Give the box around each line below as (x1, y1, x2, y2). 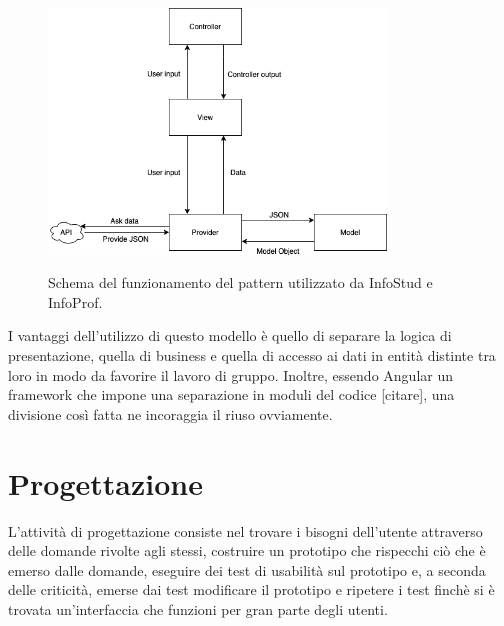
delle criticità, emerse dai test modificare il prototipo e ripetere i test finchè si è (8, 579, 495, 600)
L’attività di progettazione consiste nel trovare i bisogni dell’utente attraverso (8, 520, 483, 541)
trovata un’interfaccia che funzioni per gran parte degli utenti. (8, 598, 388, 619)
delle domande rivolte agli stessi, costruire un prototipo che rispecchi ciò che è (8, 540, 486, 561)
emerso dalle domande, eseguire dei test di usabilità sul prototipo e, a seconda (8, 559, 486, 580)
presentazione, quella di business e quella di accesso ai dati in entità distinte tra (8, 345, 496, 366)
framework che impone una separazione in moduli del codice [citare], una (8, 384, 455, 405)
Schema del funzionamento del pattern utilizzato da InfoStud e (48, 272, 433, 293)
